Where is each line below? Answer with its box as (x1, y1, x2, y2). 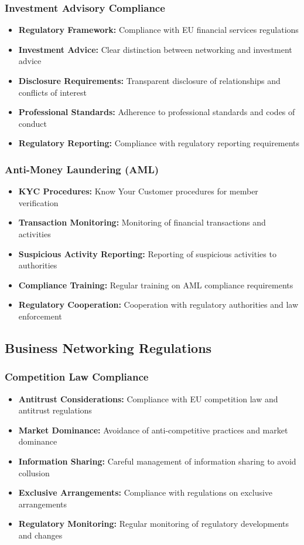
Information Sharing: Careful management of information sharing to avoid (18, 455, 296, 467)
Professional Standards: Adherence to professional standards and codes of (18, 106, 295, 118)
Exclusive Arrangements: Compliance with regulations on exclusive (18, 486, 273, 499)
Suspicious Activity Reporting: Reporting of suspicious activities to (18, 247, 276, 260)
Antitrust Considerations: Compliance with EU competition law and (18, 392, 278, 405)
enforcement (18, 309, 62, 322)
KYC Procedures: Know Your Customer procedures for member (18, 185, 258, 197)
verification (18, 196, 59, 208)
